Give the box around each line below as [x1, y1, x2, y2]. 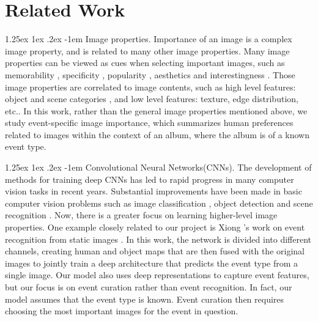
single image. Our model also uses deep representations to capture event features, [5, 268, 309, 281]
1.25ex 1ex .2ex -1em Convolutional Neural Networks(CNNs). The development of [5, 161, 312, 174]
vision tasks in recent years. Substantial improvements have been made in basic [5, 185, 302, 197]
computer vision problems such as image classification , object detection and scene [5, 196, 313, 209]
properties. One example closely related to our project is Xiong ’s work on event [5, 221, 305, 234]
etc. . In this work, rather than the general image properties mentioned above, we [5, 104, 308, 117]
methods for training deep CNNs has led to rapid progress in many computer [5, 172, 294, 185]
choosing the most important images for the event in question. [5, 304, 239, 317]
